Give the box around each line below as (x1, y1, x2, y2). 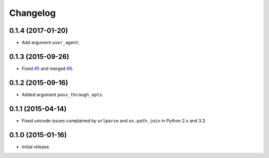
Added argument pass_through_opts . (21, 91, 104, 97)
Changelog (9, 7, 56, 18)
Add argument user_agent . (21, 40, 80, 46)
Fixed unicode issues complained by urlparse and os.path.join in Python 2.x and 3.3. (21, 117, 206, 124)
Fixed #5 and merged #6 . (21, 65, 74, 72)
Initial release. (21, 144, 50, 150)
